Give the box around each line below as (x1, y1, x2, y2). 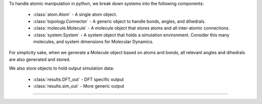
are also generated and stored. (9, 56, 71, 62)
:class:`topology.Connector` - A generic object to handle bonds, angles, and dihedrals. (33, 18, 206, 24)
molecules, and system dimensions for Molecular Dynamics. (33, 39, 154, 45)
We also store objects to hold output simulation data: (9, 65, 114, 71)
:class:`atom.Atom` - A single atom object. (33, 12, 117, 17)
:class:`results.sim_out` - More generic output (33, 83, 125, 89)
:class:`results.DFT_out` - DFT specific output (33, 76, 124, 82)
